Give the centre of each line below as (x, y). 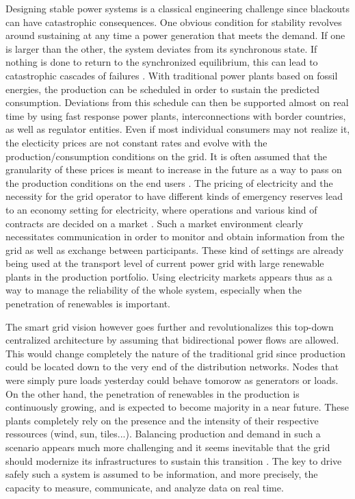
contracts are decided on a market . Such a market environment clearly (155, 223)
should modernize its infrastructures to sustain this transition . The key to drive (174, 460)
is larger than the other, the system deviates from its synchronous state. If (161, 48)
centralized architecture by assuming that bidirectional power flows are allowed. (172, 340)
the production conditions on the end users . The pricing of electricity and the (169, 182)
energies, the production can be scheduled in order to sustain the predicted (163, 89)
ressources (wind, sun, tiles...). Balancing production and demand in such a (163, 434)
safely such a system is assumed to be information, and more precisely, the (162, 474)
